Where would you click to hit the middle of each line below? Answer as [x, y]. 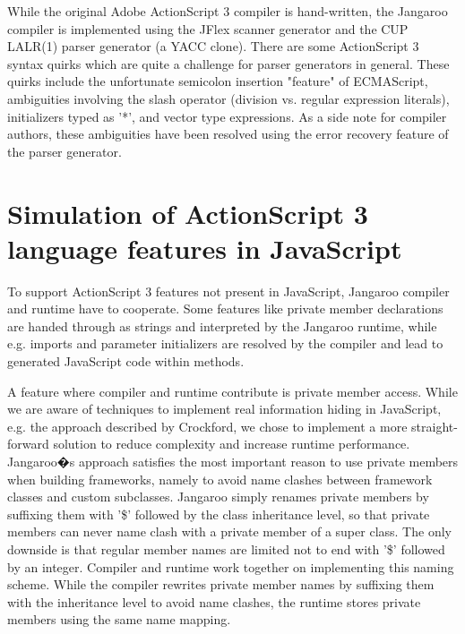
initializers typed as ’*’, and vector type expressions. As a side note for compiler [227, 116]
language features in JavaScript [205, 248]
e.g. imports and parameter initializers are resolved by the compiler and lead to [225, 343]
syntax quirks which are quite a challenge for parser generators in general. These [228, 63]
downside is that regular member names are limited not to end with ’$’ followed [226, 548]
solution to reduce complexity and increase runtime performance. [232, 444]
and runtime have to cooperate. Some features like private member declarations [225, 308]
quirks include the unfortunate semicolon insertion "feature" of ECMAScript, [218, 81]
